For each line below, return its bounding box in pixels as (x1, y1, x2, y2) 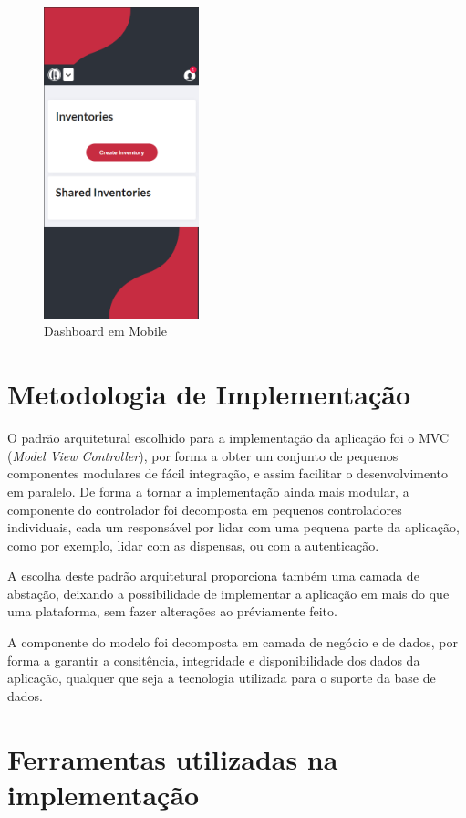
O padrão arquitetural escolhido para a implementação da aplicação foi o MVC (7, 428, 450, 447)
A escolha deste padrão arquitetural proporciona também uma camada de (7, 566, 419, 585)
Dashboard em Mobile (44, 321, 167, 341)
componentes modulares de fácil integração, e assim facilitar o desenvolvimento (7, 464, 449, 483)
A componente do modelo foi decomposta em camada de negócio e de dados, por (7, 633, 459, 652)
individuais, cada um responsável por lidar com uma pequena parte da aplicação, (7, 518, 460, 537)
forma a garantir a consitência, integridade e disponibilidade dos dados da (7, 650, 420, 669)
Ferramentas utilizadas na (7, 739, 338, 777)
